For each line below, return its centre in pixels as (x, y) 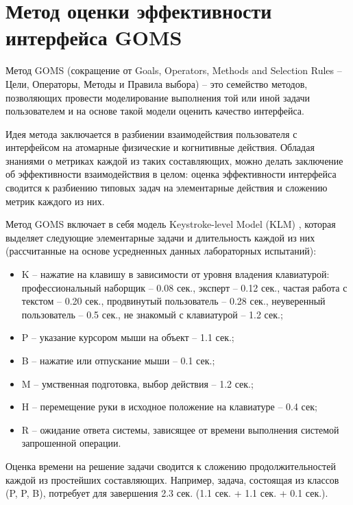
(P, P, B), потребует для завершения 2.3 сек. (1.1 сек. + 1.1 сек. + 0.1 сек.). (167, 493)
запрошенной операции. (71, 443)
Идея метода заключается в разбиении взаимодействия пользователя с (151, 133)
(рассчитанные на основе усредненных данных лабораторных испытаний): (161, 251)
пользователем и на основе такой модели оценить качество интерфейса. (155, 111)
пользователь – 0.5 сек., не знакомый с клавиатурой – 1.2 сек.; (152, 314)
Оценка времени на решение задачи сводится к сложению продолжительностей (171, 466)
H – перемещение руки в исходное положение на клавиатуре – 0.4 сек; (169, 407)
